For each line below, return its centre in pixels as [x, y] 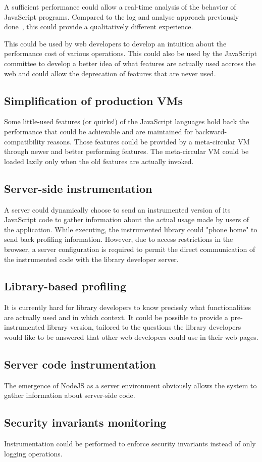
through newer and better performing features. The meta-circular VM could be [126, 151]
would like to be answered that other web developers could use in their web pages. [131, 337]
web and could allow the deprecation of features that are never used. [110, 73]
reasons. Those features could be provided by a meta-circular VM [148, 141]
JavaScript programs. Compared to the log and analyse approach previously [122, 16]
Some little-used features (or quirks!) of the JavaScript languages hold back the [127, 121]
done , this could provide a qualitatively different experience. [99, 27]
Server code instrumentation [80, 364]
